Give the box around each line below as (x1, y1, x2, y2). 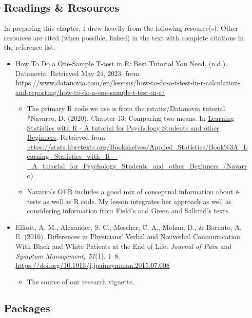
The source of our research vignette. (27, 276, 135, 286)
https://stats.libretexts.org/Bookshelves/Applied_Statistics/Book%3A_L (27, 141, 248, 151)
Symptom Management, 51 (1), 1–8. (15, 250, 120, 261)
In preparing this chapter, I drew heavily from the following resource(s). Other (4, 23, 238, 33)
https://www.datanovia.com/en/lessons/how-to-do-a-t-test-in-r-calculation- (15, 77, 240, 88)
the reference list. (4, 42, 56, 52)
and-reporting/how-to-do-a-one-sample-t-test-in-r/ (15, 87, 165, 97)
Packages (4, 300, 50, 315)
